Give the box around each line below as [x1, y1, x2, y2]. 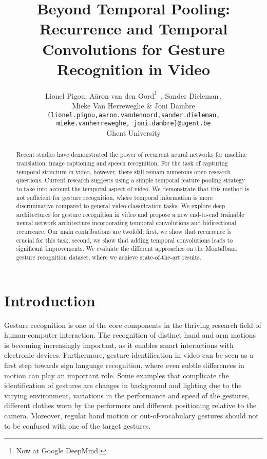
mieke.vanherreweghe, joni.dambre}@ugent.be [56, 120, 211, 127]
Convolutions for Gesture [42, 38, 225, 59]
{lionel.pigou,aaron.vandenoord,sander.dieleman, [47, 111, 220, 119]
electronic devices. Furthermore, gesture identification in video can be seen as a [4, 350, 254, 360]
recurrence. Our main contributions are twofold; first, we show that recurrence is [16, 227, 232, 236]
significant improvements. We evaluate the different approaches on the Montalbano [16, 244, 238, 253]
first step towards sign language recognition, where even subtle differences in [4, 360, 244, 371]
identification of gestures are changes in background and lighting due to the [4, 380, 242, 391]
